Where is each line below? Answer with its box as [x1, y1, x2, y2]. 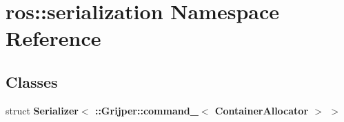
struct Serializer [6, 103, 79, 117]
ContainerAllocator [214, 103, 309, 117]
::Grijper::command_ [94, 103, 199, 117]
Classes [6, 71, 58, 92]
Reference [6, 24, 101, 52]
